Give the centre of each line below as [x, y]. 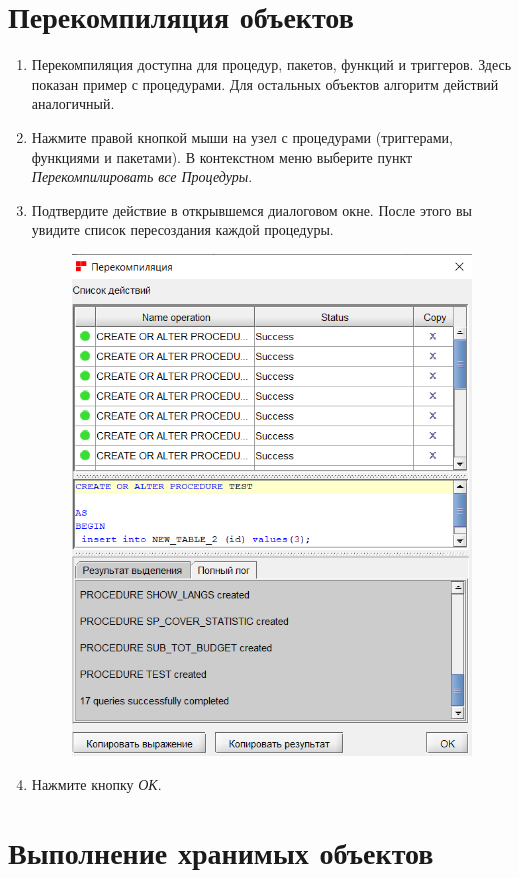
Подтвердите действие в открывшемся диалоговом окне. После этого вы [251, 209]
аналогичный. [73, 103]
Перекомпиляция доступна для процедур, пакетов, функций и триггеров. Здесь [271, 64]
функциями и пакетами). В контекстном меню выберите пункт [222, 156]
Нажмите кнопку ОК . [96, 783]
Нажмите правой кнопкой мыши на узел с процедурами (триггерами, [242, 136]
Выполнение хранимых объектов [221, 852]
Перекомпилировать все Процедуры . [142, 176]
